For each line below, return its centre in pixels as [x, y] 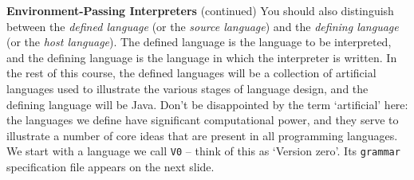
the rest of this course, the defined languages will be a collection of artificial [191, 73]
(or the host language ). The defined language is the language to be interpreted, [199, 42]
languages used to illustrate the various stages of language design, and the [187, 88]
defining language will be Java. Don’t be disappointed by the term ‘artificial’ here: [207, 104]
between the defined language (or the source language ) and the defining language [203, 26]
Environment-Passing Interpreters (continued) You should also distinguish [200, 10]
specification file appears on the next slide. [110, 166]
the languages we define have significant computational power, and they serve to [203, 120]
